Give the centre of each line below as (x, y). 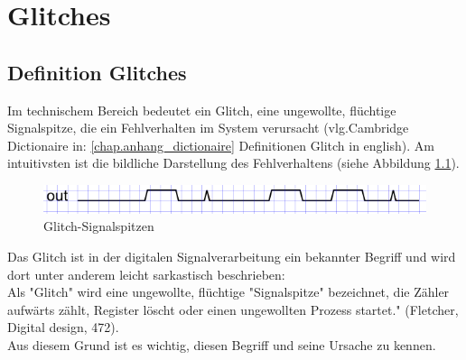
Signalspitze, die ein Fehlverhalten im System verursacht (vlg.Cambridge (208, 128)
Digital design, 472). (63, 327)
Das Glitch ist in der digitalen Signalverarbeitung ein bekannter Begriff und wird (232, 256)
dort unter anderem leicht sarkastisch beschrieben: (146, 274)
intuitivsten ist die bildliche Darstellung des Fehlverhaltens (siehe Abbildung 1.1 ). (233, 163)
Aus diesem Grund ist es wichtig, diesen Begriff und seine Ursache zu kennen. (222, 344)
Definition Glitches (97, 72)
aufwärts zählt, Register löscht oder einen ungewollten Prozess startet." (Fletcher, (233, 309)
